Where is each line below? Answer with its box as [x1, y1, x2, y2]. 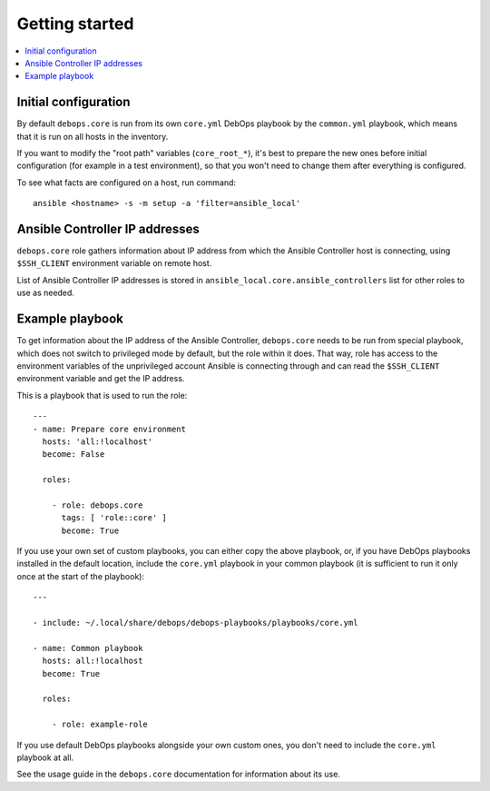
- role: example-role [51, 719, 149, 730]
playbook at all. [16, 752, 74, 763]
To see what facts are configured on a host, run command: [16, 177, 236, 188]
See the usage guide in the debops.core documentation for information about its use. [16, 768, 340, 780]
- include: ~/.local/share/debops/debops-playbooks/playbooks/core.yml [33, 618, 358, 628]
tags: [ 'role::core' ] [61, 513, 168, 523]
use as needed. [16, 287, 74, 299]
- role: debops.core [51, 499, 143, 510]
